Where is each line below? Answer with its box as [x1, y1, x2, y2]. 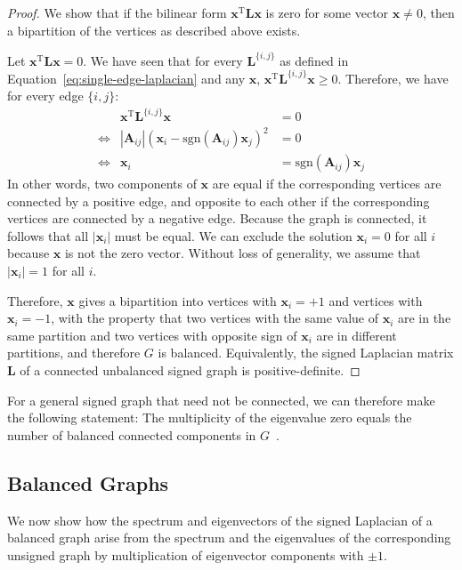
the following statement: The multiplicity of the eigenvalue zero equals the [7, 408, 412, 427]
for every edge [7, 86, 84, 105]
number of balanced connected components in [7, 425, 256, 444]
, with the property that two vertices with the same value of [51, 309, 378, 327]
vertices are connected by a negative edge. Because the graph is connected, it [7, 209, 427, 228]
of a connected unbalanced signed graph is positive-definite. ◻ [20, 361, 361, 379]
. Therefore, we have [337, 68, 449, 87]
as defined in [280, 51, 349, 69]
